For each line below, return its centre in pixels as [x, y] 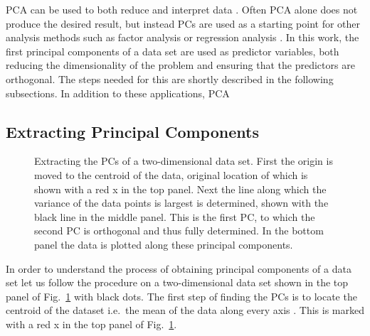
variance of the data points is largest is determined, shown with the [181, 203]
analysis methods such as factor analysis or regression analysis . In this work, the [183, 37]
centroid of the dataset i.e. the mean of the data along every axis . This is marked [185, 310]
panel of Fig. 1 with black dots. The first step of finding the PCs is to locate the [181, 296]
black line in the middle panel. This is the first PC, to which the [175, 216]
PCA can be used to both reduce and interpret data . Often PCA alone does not [182, 9]
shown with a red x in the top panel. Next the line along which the [180, 189]
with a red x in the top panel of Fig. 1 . [91, 324]
